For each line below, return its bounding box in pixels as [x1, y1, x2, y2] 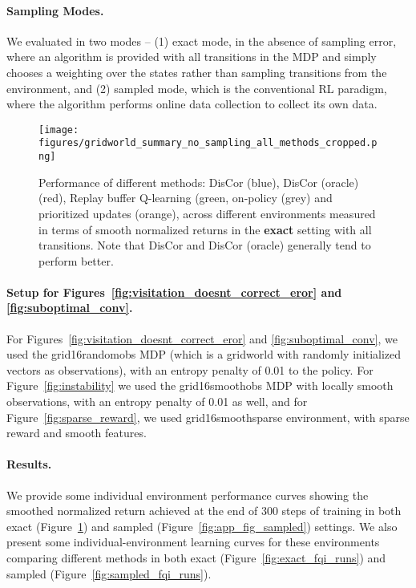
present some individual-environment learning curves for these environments [6, 533, 380, 550]
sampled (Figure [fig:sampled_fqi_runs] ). [6, 565, 212, 582]
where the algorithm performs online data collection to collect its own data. [6, 95, 378, 112]
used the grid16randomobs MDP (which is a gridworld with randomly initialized [6, 346, 402, 363]
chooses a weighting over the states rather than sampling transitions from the [6, 63, 387, 80]
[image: [38, 124, 79, 136]
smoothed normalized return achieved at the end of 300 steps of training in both [6, 502, 402, 519]
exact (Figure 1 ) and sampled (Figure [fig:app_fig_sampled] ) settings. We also [6, 517, 398, 534]
